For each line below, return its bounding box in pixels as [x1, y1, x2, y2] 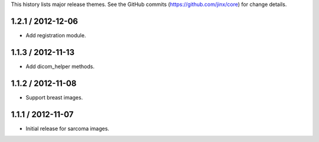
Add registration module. [25, 31, 86, 38]
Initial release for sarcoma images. [25, 125, 109, 132]
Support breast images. [25, 93, 83, 101]
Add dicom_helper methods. [25, 63, 95, 70]
